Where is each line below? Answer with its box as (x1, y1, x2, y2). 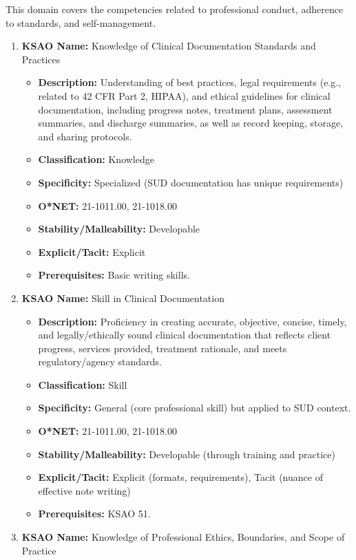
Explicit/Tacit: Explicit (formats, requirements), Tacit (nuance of (38, 470, 323, 484)
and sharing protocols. (38, 129, 132, 143)
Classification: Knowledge (38, 152, 154, 166)
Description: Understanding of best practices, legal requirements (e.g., (38, 75, 342, 89)
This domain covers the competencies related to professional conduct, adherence (6, 2, 344, 16)
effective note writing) (38, 483, 131, 497)
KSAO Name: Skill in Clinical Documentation (21, 290, 224, 305)
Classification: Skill (38, 377, 127, 391)
